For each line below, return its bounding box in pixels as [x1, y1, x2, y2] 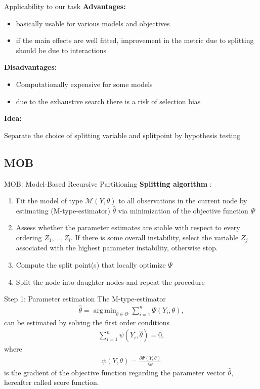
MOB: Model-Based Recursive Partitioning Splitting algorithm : [4, 178, 212, 189]
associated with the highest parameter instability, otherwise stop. [16, 242, 218, 253]
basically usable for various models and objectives [16, 18, 170, 28]
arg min [93, 307, 116, 314]
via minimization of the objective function [118, 205, 248, 215]
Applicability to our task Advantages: [4, 1, 126, 11]
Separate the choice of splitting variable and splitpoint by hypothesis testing [4, 129, 241, 140]
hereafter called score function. [4, 377, 99, 387]
